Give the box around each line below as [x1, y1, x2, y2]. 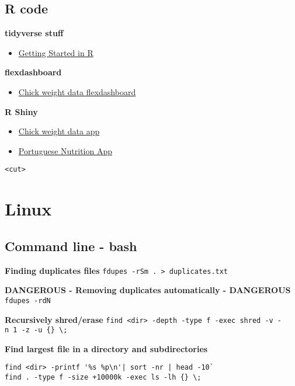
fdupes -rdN [5, 296, 51, 305]
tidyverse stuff [5, 27, 64, 39]
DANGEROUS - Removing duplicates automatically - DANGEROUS [5, 284, 291, 296]
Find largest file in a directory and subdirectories [5, 342, 208, 354]
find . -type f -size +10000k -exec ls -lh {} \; [5, 373, 202, 382]
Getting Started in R [18, 46, 93, 58]
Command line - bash [5, 237, 137, 255]
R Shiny [5, 105, 38, 117]
